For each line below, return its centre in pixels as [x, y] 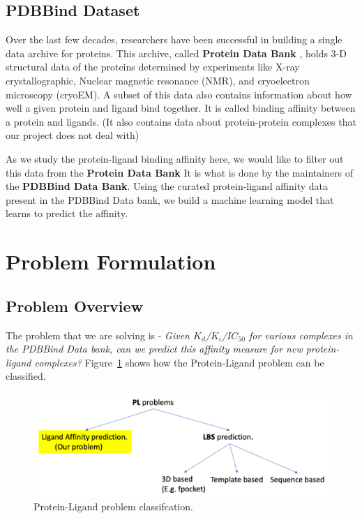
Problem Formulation [111, 261]
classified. [26, 376]
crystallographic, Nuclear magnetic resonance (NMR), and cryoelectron [158, 80]
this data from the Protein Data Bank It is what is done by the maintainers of [180, 172]
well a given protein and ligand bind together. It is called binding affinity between [181, 108]
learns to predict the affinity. [67, 213]
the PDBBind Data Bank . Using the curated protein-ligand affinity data [167, 186]
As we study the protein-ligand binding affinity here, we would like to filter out [175, 158]
